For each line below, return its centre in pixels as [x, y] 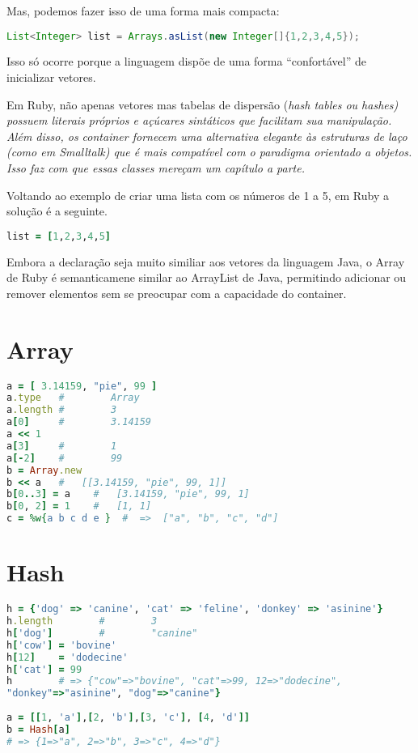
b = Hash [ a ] [38, 729]
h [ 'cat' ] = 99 [44, 669]
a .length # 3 [62, 410]
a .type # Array [73, 398]
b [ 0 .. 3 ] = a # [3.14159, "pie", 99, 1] [128, 494]
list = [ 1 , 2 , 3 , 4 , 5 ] [59, 236]
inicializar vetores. [51, 77]
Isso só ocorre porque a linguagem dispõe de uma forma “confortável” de [186, 61]
